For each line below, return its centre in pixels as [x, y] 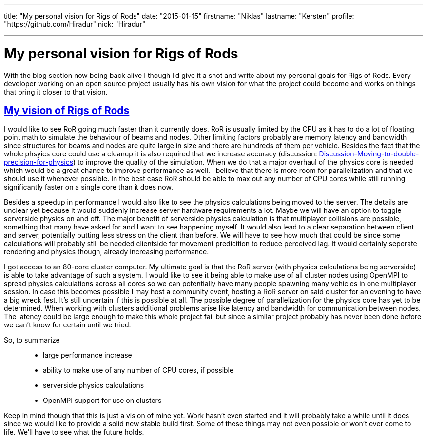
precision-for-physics [39, 162]
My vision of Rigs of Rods [67, 110]
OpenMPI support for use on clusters [102, 401]
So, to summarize [32, 340]
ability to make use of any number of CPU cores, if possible [138, 370]
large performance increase [87, 355]
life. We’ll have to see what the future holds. [74, 432]
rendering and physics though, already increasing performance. [107, 252]
